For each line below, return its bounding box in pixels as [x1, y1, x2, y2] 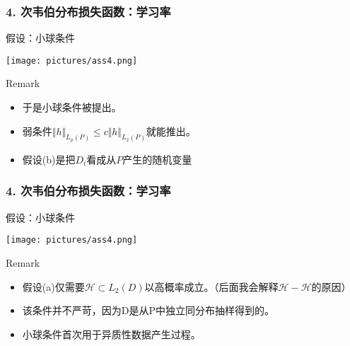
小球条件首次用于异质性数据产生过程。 [22, 326, 201, 341]
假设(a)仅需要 [22, 279, 85, 294]
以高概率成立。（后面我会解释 [144, 279, 279, 294]
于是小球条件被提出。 [22, 100, 122, 115]
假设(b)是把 [22, 151, 76, 166]
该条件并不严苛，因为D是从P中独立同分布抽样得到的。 [22, 303, 275, 318]
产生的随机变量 [122, 151, 192, 166]
